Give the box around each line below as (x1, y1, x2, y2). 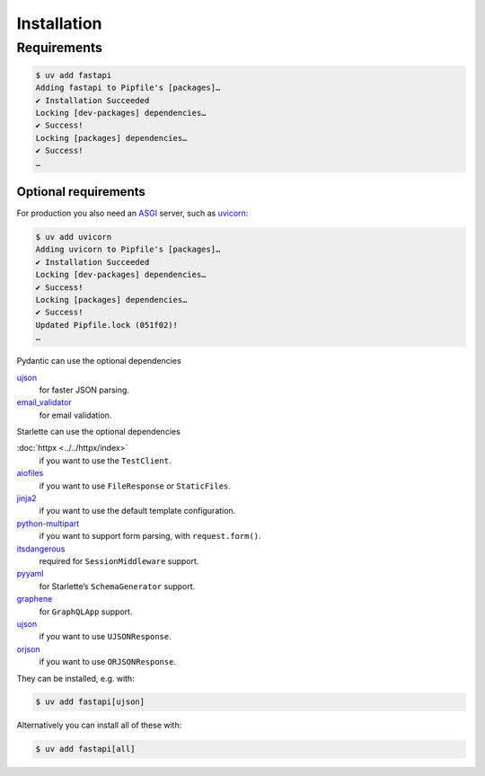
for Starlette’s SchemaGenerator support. (39, 580, 196, 592)
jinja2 (16, 493, 37, 504)
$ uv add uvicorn (35, 232, 112, 242)
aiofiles (16, 468, 44, 479)
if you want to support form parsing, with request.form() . (39, 531, 261, 542)
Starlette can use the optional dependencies (16, 427, 181, 437)
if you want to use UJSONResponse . (39, 631, 172, 642)
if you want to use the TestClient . (39, 454, 172, 466)
